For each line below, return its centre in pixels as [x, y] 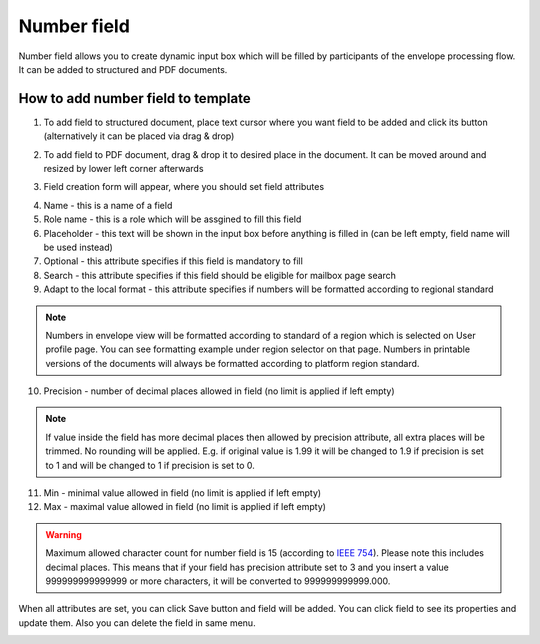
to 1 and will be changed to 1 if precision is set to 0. [150, 465]
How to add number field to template [134, 98]
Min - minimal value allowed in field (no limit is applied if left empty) [182, 493]
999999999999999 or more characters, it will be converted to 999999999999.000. [218, 581]
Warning [63, 534]
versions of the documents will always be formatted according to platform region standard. [232, 363]
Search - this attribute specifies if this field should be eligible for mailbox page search [220, 275]
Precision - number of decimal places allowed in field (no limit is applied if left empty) [219, 391]
